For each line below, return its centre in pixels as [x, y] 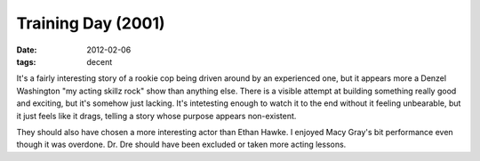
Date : [27, 50]
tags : [26, 61]
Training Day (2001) [91, 23]
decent [100, 61]
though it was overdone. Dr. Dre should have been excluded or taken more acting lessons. [181, 145]
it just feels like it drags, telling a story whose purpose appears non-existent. [156, 116]
